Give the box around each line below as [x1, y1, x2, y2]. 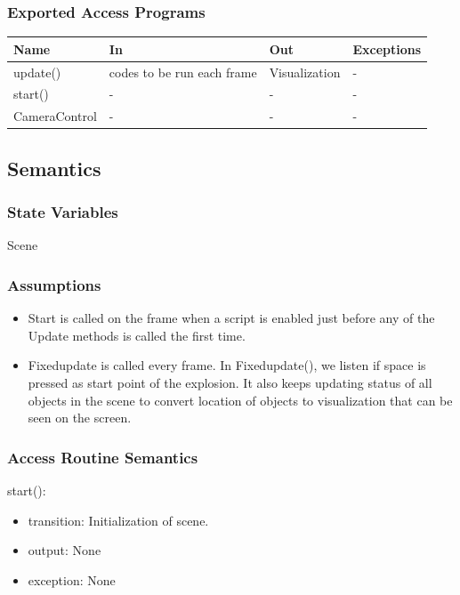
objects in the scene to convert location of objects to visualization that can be [28, 390, 453, 409]
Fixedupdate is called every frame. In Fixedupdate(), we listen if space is [28, 356, 426, 374]
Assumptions [7, 273, 101, 295]
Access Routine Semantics [7, 446, 198, 468]
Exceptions [352, 39, 422, 58]
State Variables [7, 201, 118, 223]
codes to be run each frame [109, 62, 257, 81]
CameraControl [13, 107, 97, 125]
